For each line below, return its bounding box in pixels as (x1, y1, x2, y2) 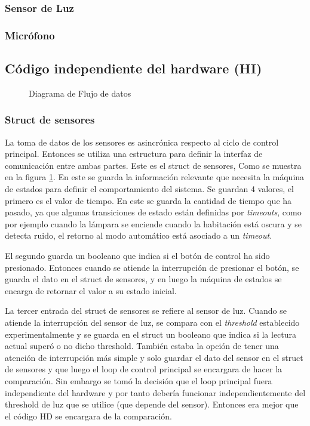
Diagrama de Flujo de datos (29, 87, 131, 99)
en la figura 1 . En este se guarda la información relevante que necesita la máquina (5, 171, 305, 183)
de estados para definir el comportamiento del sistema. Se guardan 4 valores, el (5, 183, 294, 195)
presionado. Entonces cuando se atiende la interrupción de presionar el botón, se (5, 261, 299, 273)
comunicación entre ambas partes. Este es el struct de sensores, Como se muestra (5, 159, 302, 171)
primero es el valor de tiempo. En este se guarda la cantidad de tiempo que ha (5, 194, 292, 206)
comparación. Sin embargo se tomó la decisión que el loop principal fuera (5, 374, 272, 387)
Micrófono (5, 27, 55, 42)
